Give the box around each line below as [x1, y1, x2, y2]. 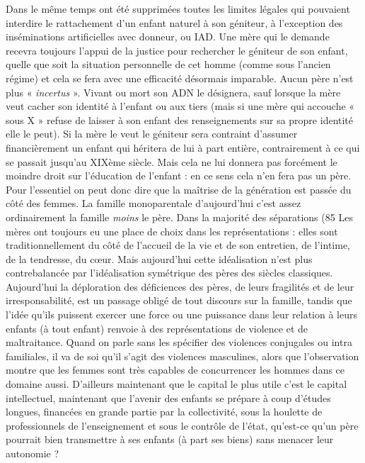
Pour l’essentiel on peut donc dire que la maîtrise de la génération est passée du [6, 182, 352, 196]
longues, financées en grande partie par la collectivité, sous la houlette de [6, 404, 323, 419]
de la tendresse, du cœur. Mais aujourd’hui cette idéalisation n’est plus [6, 251, 313, 266]
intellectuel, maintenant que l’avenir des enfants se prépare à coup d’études [6, 390, 331, 405]
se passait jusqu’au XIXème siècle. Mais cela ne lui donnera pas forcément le [6, 154, 337, 169]
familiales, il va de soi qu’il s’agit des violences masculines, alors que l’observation [6, 348, 359, 363]
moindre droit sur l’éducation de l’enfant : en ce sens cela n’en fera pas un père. [6, 168, 352, 183]
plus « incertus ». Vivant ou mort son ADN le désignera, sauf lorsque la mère [6, 84, 341, 99]
